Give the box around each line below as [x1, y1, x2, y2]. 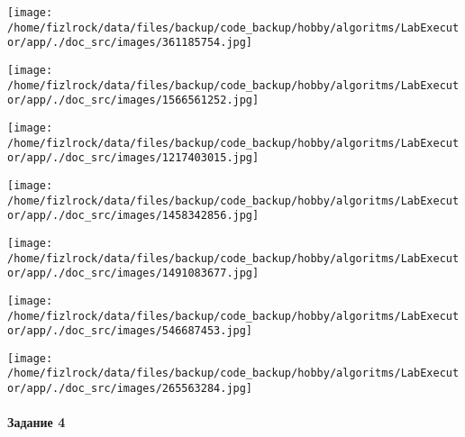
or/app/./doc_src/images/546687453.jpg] [7, 324, 253, 338]
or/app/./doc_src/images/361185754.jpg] [7, 36, 253, 50]
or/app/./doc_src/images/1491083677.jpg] [7, 267, 260, 280]
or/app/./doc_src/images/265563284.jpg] [7, 382, 253, 396]
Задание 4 [7, 413, 66, 432]
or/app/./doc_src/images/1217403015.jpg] [7, 151, 260, 165]
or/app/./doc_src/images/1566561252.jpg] [7, 94, 260, 107]
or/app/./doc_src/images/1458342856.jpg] [7, 209, 260, 223]
